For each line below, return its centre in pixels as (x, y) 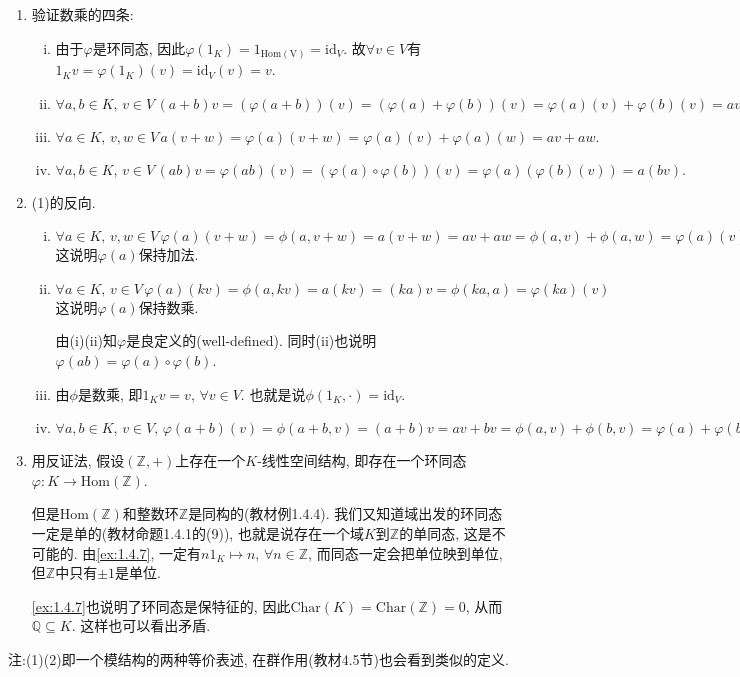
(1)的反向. (63, 201)
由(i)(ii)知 (86, 340)
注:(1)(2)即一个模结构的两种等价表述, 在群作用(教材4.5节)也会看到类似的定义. (258, 659)
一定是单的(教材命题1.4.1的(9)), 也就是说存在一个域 (197, 533)
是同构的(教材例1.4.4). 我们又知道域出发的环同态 (345, 513)
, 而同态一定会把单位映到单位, (405, 552)
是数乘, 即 (110, 393)
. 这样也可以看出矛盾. (141, 625)
